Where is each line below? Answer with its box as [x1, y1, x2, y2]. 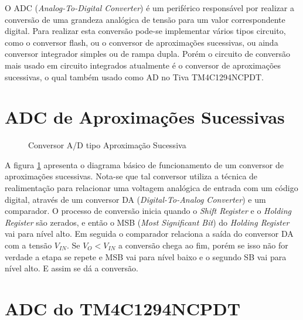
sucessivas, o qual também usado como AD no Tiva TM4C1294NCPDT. [5, 70, 264, 83]
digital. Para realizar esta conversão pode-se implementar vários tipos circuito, [5, 25, 286, 37]
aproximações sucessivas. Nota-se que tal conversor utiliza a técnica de [5, 170, 258, 182]
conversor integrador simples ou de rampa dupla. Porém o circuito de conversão [5, 47, 290, 60]
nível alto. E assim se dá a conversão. [5, 262, 139, 274]
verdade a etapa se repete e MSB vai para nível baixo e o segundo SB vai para [5, 250, 287, 263]
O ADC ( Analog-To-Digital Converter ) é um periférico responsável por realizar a [5, 2, 294, 13]
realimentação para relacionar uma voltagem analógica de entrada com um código [5, 182, 298, 194]
